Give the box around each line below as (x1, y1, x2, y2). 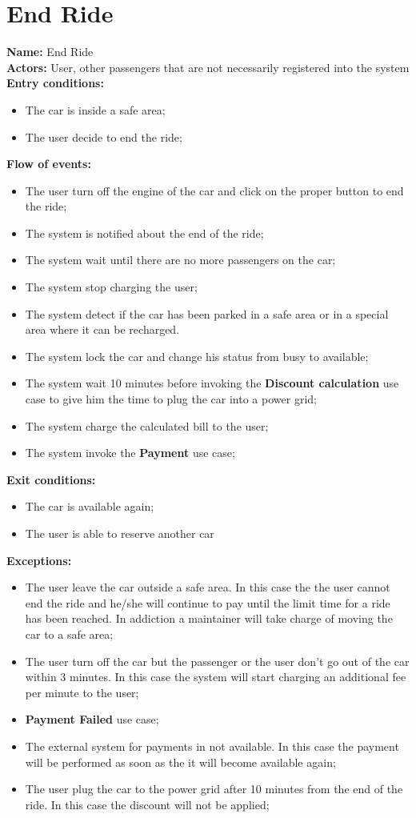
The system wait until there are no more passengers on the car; (25, 251, 336, 268)
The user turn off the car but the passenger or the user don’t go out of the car (25, 652, 410, 669)
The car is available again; (25, 498, 154, 515)
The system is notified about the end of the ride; (25, 224, 264, 241)
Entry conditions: (6, 74, 104, 91)
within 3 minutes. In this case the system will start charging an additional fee (25, 668, 406, 685)
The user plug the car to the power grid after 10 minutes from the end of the (25, 780, 403, 797)
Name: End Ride (6, 43, 94, 60)
